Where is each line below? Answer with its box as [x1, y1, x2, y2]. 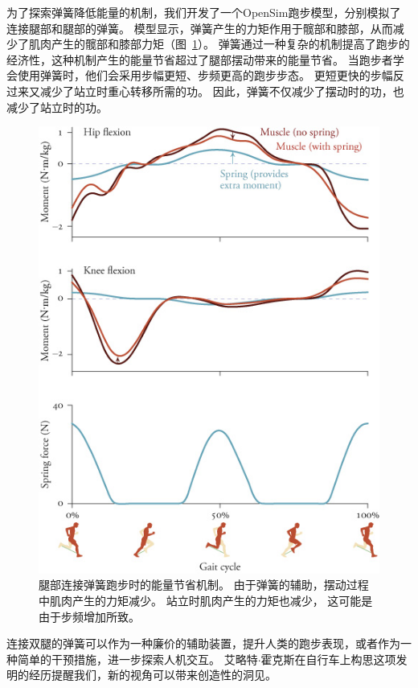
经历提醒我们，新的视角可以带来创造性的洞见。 [28, 666, 277, 683]
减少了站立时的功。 [6, 98, 108, 115]
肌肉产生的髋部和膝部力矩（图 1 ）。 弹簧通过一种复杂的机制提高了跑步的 [28, 35, 410, 52]
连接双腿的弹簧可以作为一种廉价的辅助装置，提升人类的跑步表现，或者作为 [6, 635, 400, 652]
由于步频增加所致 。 [39, 608, 140, 624]
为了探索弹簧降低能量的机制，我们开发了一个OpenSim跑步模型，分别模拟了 [6, 4, 401, 20]
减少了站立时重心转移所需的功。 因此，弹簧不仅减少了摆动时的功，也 [39, 82, 404, 99]
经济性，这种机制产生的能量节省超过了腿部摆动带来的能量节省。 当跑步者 [6, 51, 393, 68]
